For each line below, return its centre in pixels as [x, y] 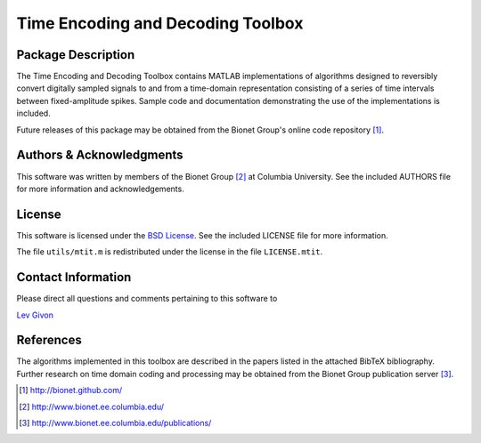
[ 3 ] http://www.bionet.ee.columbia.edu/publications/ [115, 423]
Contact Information [74, 277]
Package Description [76, 55]
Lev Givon [35, 315]
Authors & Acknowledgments [100, 155]
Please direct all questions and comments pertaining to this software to [147, 299]
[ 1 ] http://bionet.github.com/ [71, 391]
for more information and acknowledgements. [100, 189]
